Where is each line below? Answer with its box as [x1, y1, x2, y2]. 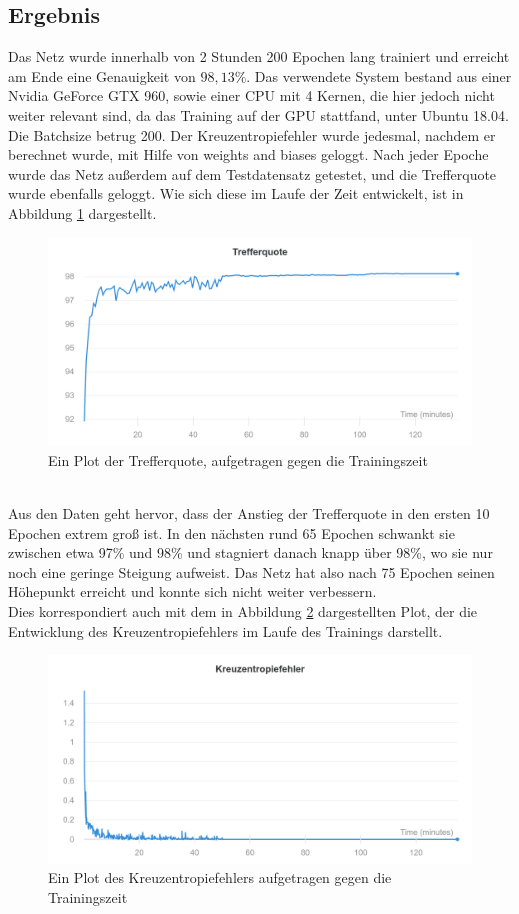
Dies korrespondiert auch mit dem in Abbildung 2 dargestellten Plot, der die [8, 600, 478, 621]
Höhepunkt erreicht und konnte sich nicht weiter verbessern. [8, 581, 377, 602]
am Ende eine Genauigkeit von [8, 65, 196, 86]
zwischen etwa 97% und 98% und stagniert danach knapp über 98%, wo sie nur [8, 542, 493, 563]
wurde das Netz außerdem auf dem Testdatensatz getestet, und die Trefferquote [8, 163, 497, 184]
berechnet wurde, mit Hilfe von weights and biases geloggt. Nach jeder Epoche [8, 144, 489, 165]
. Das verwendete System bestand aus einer [246, 65, 512, 86]
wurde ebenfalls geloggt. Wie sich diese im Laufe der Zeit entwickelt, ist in [8, 183, 464, 204]
